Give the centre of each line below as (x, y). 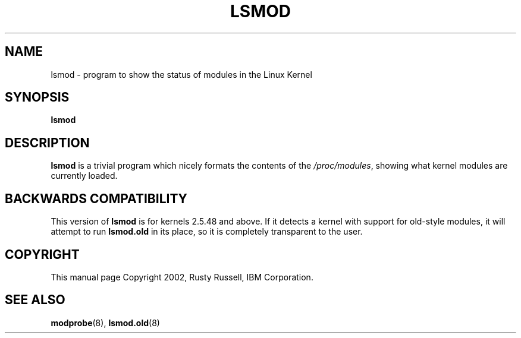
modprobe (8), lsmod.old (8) (105, 323)
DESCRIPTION (47, 143)
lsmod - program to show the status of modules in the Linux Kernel (181, 74)
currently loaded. (84, 176)
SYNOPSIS (37, 97)
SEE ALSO (35, 300)
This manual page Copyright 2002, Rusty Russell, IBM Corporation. (182, 277)
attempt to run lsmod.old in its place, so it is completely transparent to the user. (207, 232)
